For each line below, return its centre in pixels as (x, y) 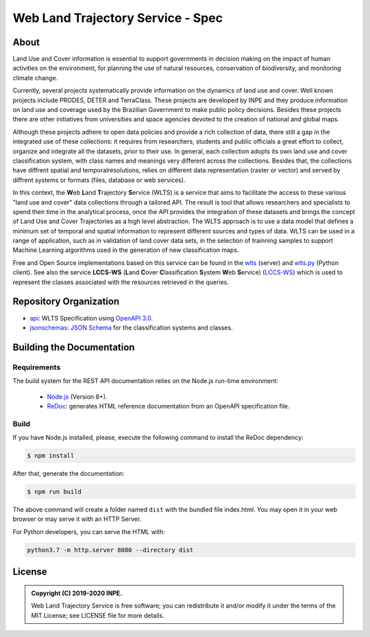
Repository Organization (66, 302)
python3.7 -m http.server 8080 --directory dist (110, 550)
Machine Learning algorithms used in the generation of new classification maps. (126, 250)
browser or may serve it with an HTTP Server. (77, 519)
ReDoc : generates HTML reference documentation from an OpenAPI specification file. (169, 406)
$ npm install (51, 456)
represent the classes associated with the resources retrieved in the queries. (121, 282)
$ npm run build (54, 491)
